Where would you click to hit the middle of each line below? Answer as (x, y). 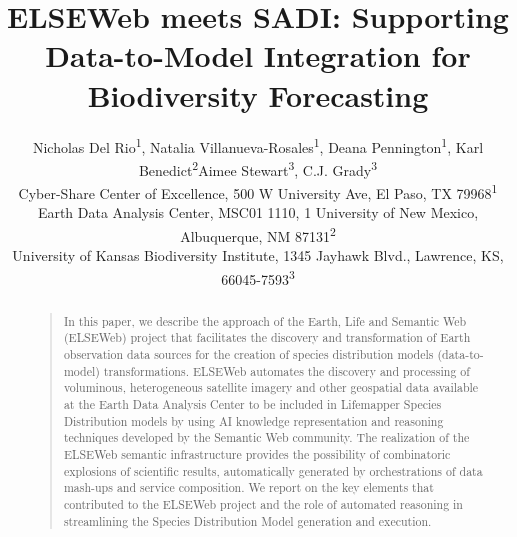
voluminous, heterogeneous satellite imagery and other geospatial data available (271, 387)
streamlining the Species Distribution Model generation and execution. (247, 520)
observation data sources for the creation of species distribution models (248, 354)
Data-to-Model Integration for (258, 55)
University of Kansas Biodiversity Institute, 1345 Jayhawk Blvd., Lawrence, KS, (258, 255)
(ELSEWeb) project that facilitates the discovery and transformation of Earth (267, 337)
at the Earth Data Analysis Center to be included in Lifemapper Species (252, 404)
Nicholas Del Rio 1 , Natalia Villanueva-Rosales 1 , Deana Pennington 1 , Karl (258, 145)
